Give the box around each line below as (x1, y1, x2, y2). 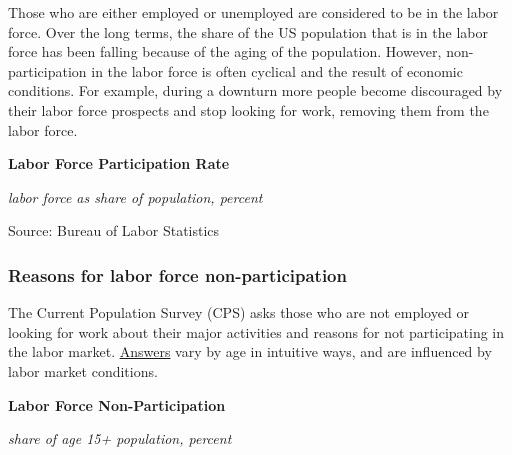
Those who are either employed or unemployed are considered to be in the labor (8, 2, 499, 22)
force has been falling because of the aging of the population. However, (8, 41, 442, 62)
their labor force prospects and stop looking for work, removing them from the (8, 99, 489, 120)
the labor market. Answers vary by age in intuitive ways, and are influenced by (8, 341, 492, 362)
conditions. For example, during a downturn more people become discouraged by (8, 80, 503, 101)
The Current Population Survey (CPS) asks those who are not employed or (8, 302, 469, 323)
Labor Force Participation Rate (8, 153, 230, 174)
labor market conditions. (8, 360, 158, 381)
